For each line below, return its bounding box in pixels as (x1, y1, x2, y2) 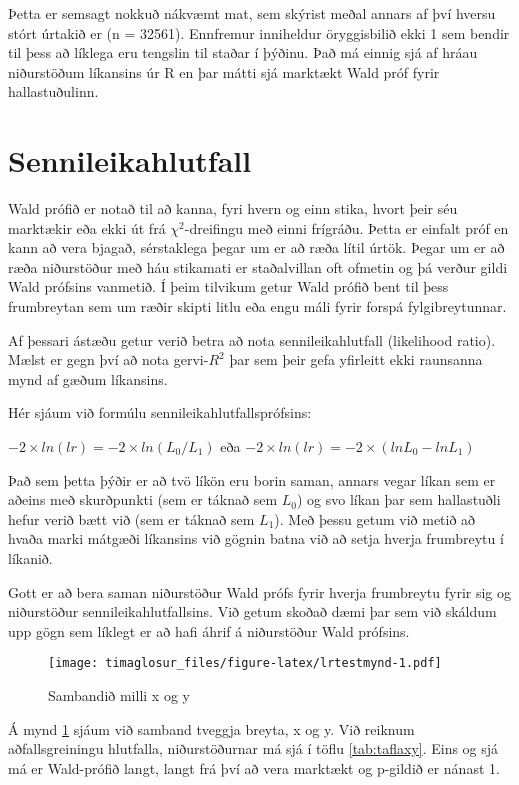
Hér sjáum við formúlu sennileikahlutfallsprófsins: (8, 402, 312, 423)
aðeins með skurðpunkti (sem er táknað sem (8, 489, 278, 510)
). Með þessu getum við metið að (274, 508, 476, 529)
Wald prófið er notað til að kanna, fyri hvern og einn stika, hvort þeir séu (8, 198, 458, 219)
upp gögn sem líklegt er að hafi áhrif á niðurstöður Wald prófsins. (8, 620, 410, 641)
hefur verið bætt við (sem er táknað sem (8, 508, 255, 529)
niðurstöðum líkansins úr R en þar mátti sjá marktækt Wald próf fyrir (8, 61, 440, 82)
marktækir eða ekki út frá (8, 217, 166, 238)
